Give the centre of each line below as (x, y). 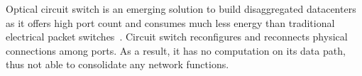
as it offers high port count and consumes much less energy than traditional (170, 22)
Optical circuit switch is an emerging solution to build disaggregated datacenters (181, 9)
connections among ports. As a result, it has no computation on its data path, (176, 50)
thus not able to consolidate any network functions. (117, 64)
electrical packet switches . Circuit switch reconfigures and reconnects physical (177, 37)
